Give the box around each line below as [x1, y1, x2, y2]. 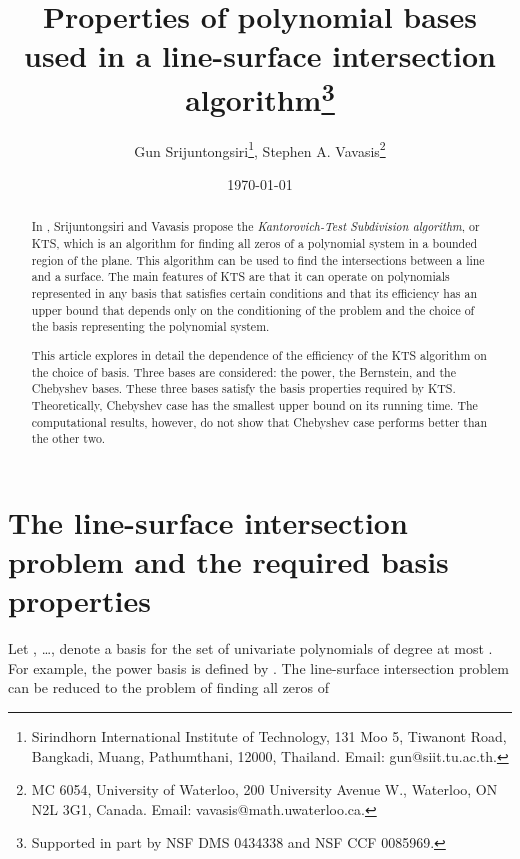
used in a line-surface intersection [24, 35, 496, 76]
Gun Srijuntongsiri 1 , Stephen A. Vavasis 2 [134, 137, 386, 161]
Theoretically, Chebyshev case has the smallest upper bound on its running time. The [31, 396, 478, 413]
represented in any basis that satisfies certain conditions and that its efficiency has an [31, 285, 478, 302]
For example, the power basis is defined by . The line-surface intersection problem [8, 657, 509, 678]
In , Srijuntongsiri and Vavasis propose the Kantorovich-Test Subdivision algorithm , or [31, 218, 480, 235]
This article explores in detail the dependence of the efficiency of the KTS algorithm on [31, 346, 487, 363]
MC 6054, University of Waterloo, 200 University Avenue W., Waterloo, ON [31, 779, 498, 800]
